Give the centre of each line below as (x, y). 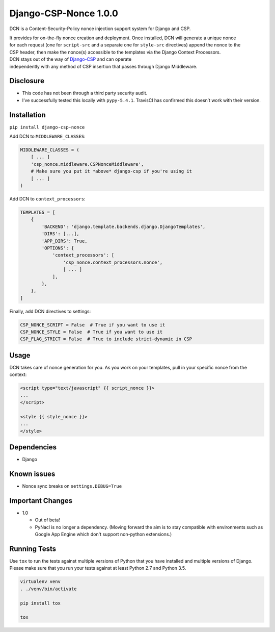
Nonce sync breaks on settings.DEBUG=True (72, 486)
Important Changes (41, 501)
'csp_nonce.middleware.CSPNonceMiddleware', (87, 164)
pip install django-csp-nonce (47, 127)
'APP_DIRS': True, (64, 241)
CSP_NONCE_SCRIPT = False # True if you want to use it (93, 325)
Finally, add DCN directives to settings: (50, 311)
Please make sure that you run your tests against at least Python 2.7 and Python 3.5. (98, 568)
